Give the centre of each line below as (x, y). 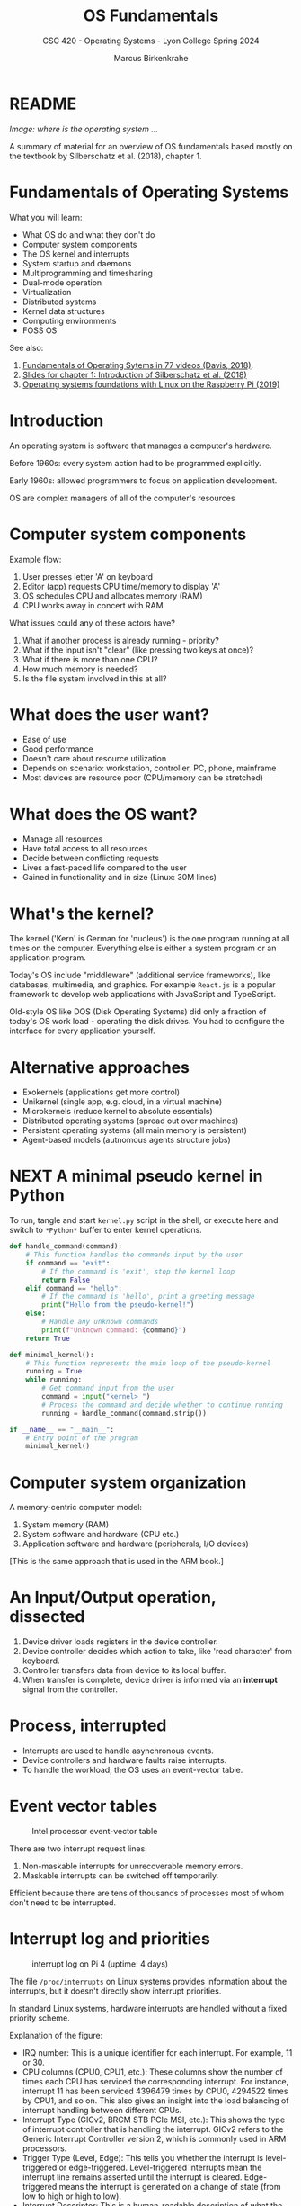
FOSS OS (40, 330)
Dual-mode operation (62, 282)
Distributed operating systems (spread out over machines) (130, 1121)
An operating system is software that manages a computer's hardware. (141, 446)
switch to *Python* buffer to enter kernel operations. (106, 1230)
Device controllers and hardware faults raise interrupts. (124, 1760)
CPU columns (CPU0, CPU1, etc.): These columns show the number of (152, 2072)
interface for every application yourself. (82, 1031)
